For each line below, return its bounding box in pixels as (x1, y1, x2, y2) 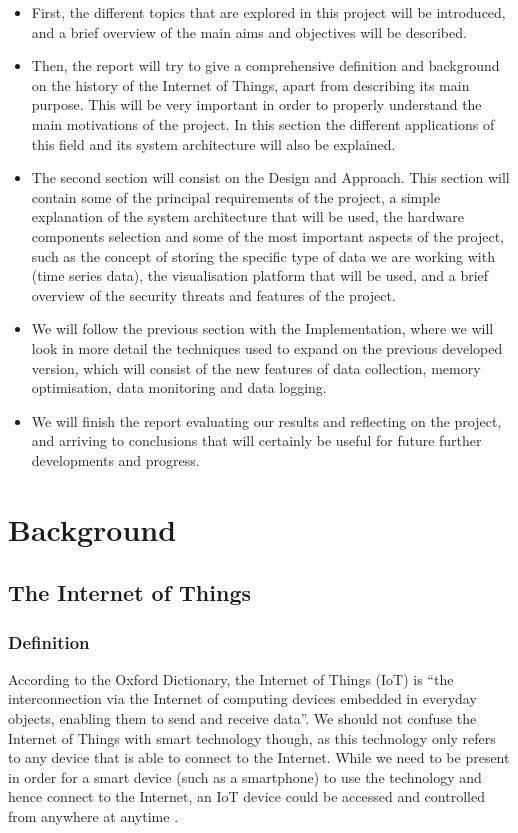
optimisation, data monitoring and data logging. (31, 377, 327, 398)
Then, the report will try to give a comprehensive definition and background (31, 55, 500, 76)
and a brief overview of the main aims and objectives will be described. (31, 21, 467, 42)
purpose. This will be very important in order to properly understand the (31, 94, 482, 115)
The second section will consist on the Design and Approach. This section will (31, 167, 510, 188)
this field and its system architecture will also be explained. (31, 133, 396, 154)
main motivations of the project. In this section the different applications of (31, 113, 495, 134)
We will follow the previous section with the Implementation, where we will (31, 318, 494, 339)
